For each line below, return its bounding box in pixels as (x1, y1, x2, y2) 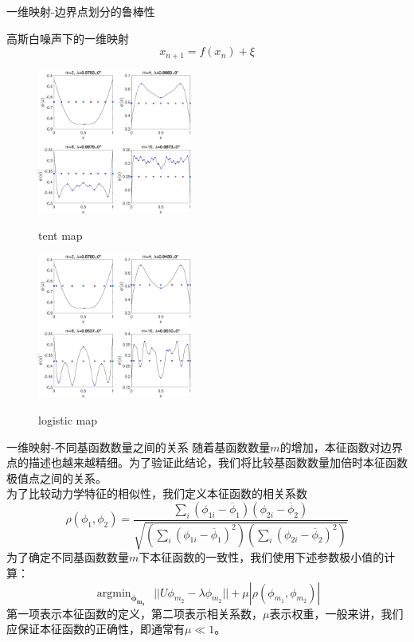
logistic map (38, 411, 97, 428)
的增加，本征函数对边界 (279, 438, 403, 455)
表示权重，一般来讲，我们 (269, 605, 404, 621)
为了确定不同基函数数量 (6, 549, 129, 566)
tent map (38, 227, 83, 244)
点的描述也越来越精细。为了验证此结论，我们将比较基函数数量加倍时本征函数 (6, 454, 408, 471)
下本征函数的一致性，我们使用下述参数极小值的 (139, 549, 385, 566)
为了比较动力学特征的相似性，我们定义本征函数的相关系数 (6, 485, 307, 502)
